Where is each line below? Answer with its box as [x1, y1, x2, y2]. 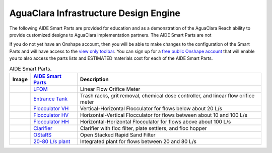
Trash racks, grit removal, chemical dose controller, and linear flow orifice [80, 92, 255, 99]
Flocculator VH [33, 105, 69, 112]
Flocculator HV [33, 111, 69, 118]
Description [80, 76, 109, 83]
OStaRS [33, 131, 52, 138]
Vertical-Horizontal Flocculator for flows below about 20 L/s [80, 105, 223, 112]
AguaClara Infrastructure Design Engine [9, 8, 181, 19]
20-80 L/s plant [33, 138, 71, 145]
